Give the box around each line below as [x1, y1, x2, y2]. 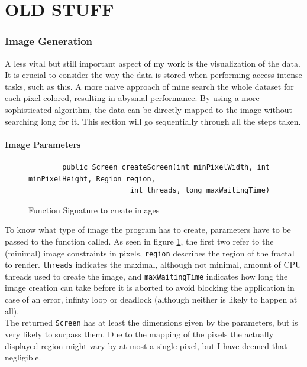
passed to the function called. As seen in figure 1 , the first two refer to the [5, 235, 274, 247]
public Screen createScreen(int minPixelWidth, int [62, 163, 270, 171]
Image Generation [5, 34, 93, 48]
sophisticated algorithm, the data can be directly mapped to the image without [5, 103, 292, 115]
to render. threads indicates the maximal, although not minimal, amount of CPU [5, 258, 302, 271]
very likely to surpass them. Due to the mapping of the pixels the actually [5, 327, 274, 340]
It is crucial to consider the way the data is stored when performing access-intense [5, 69, 302, 81]
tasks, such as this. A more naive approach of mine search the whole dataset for [5, 80, 294, 92]
